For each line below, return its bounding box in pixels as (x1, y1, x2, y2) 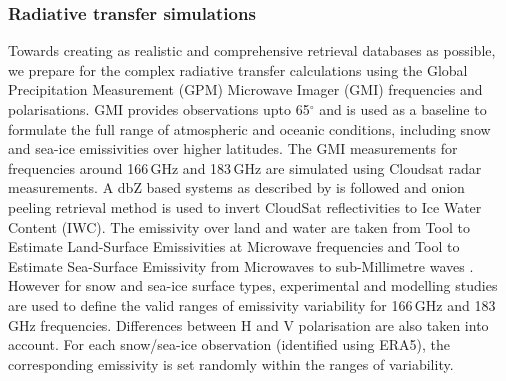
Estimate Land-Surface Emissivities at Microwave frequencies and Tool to (8, 236, 460, 257)
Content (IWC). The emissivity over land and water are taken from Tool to (8, 216, 470, 237)
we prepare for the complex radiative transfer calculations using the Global (8, 59, 468, 80)
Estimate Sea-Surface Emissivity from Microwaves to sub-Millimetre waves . (8, 255, 474, 276)
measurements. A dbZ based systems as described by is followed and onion (8, 177, 465, 198)
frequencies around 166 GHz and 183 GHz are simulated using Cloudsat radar (8, 157, 482, 178)
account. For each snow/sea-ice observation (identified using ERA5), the (8, 334, 450, 355)
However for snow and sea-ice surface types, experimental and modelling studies (8, 275, 498, 296)
